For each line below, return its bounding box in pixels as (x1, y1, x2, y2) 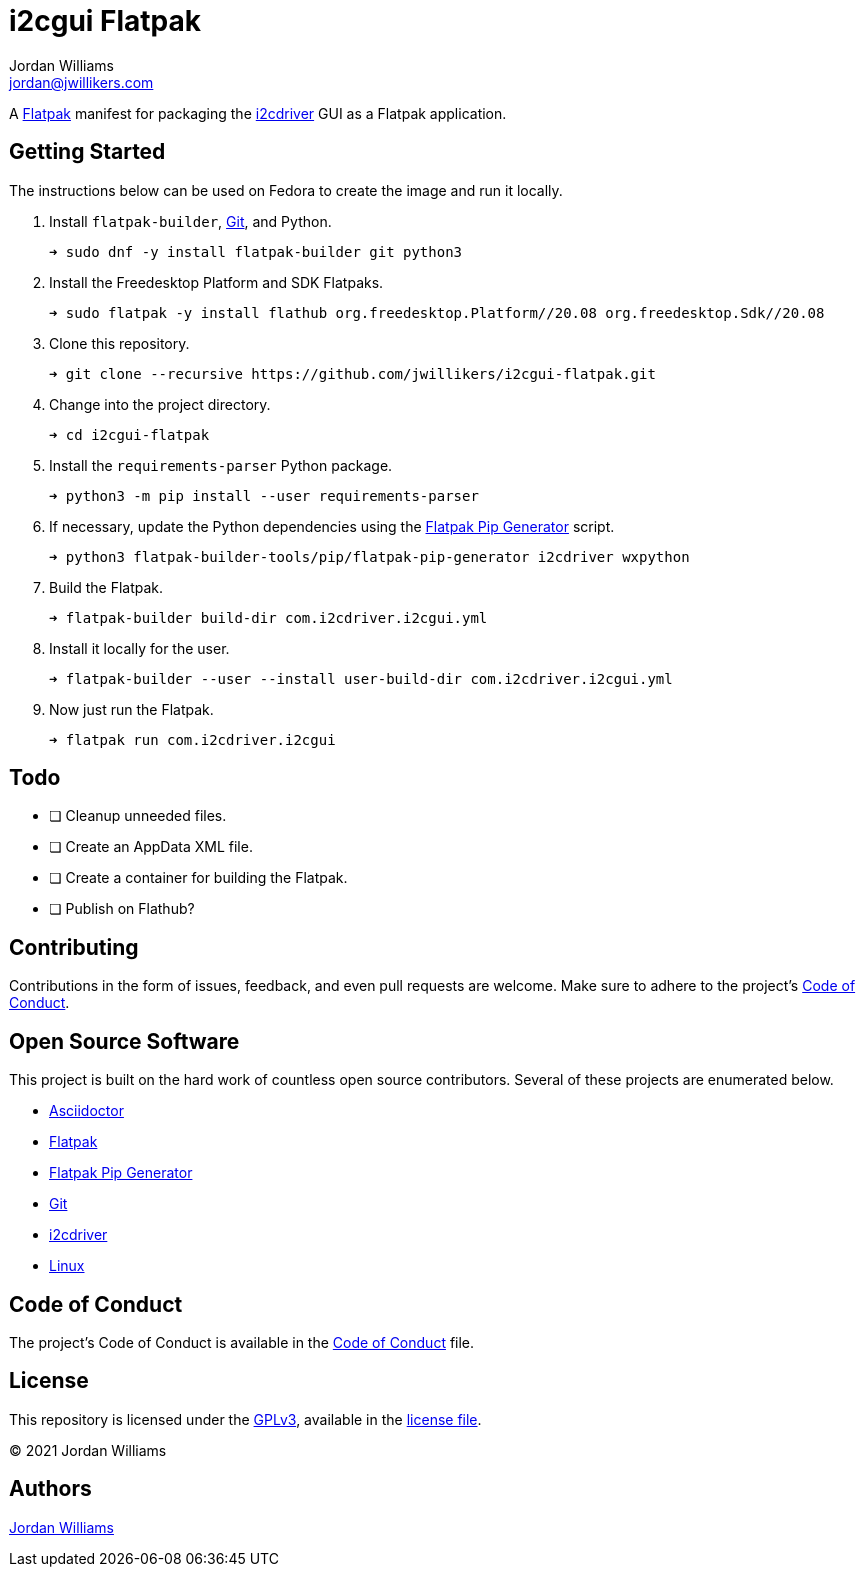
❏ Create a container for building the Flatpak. (49, 869, 348, 887)
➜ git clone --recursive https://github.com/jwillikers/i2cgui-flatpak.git (49, 365, 656, 382)
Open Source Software (9, 1028, 240, 1054)
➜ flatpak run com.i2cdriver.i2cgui (49, 731, 336, 748)
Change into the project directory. (49, 395, 271, 413)
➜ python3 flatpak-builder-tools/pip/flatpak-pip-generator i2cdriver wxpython (49, 548, 690, 565)
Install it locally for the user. (49, 639, 230, 657)
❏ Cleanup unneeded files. (49, 807, 227, 825)
